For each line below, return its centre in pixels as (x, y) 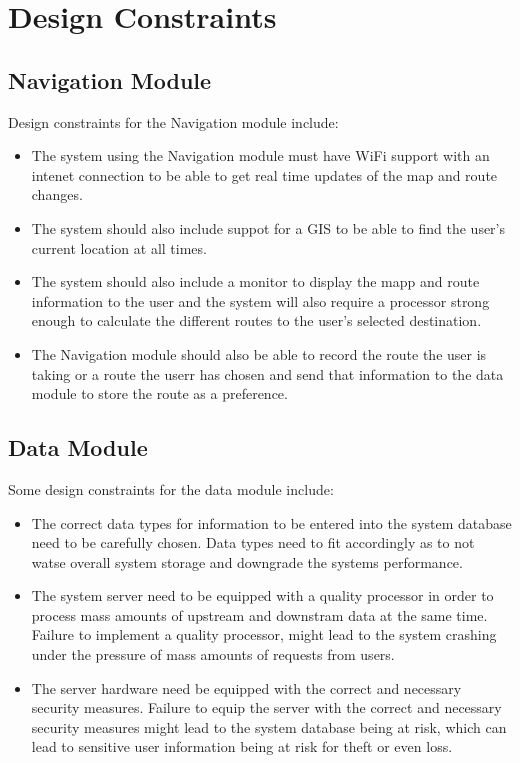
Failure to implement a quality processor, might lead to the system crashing (264, 634)
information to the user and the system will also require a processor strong (260, 300)
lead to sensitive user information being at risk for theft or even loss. (242, 746)
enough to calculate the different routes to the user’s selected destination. (256, 320)
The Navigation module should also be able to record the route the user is (259, 353)
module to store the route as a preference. (159, 393)
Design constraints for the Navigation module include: (173, 121)
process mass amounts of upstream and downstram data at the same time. (259, 614)
